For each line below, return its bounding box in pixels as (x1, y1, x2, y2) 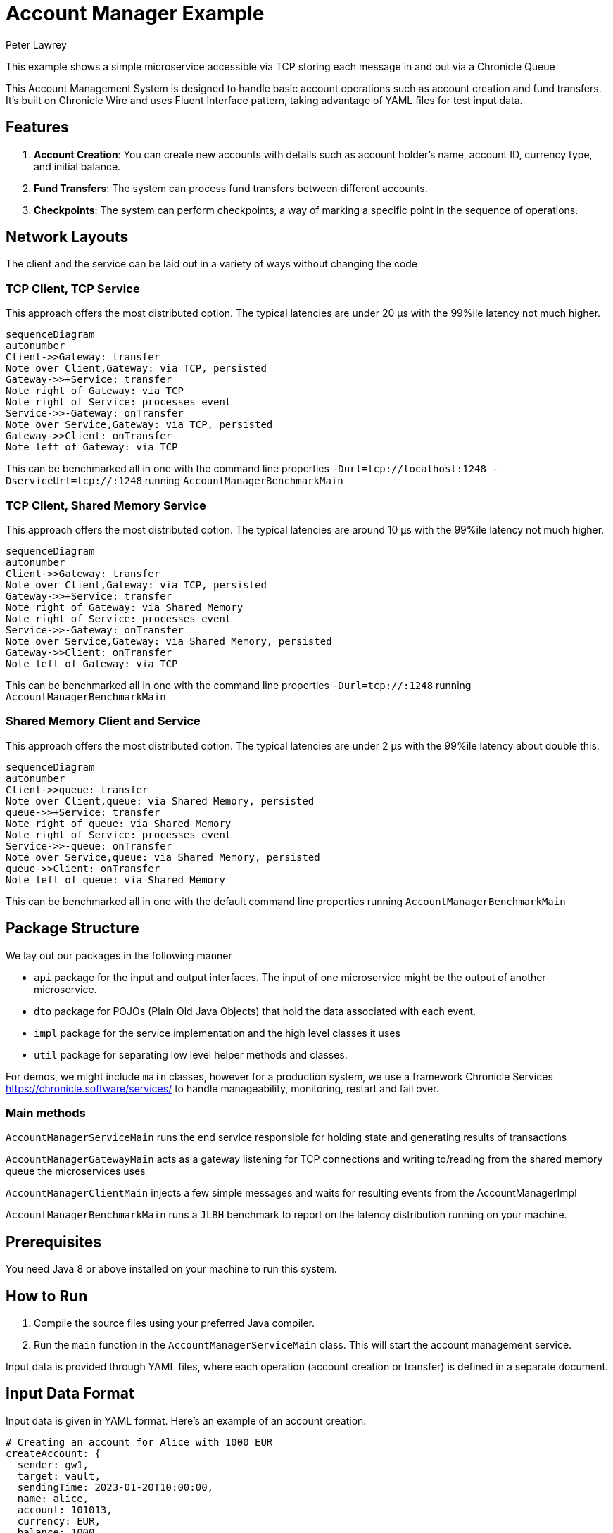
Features (6, 118, 69, 137)
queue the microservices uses (6, 1165, 146, 1178)
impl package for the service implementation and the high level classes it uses (34, 1026, 400, 1039)
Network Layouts (6, 228, 129, 246)
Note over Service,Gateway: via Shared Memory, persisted (6, 635, 332, 647)
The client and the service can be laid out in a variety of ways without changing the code (6, 258, 418, 270)
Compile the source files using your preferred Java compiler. (34, 1316, 315, 1329)
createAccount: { (6, 1447, 101, 1459)
